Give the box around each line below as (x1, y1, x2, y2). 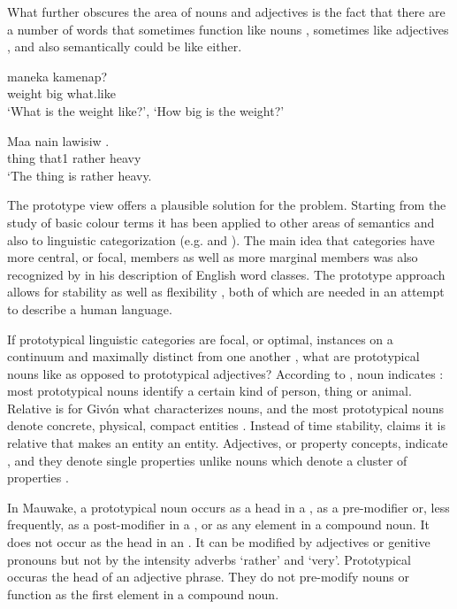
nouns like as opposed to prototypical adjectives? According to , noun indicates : (7, 364, 444, 382)
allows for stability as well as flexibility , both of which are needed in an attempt (7, 282, 445, 301)
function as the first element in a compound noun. (7, 584, 279, 603)
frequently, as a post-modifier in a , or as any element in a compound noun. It (7, 515, 430, 534)
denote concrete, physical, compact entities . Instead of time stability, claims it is (7, 416, 446, 435)
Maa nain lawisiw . (7, 131, 110, 150)
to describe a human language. (7, 299, 172, 318)
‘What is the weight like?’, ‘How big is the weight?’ (7, 101, 285, 119)
